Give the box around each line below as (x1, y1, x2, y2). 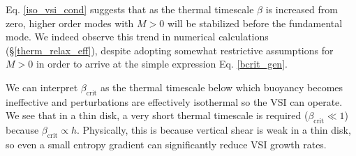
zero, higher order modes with (6, 15, 134, 30)
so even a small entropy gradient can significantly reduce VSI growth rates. (6, 136, 327, 151)
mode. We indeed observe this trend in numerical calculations (6, 29, 269, 44)
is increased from (265, 2, 338, 16)
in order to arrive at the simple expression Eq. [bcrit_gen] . (36, 56, 288, 71)
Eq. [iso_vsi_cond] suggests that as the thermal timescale (6, 2, 254, 16)
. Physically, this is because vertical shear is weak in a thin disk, (77, 123, 351, 137)
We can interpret (6, 79, 78, 94)
